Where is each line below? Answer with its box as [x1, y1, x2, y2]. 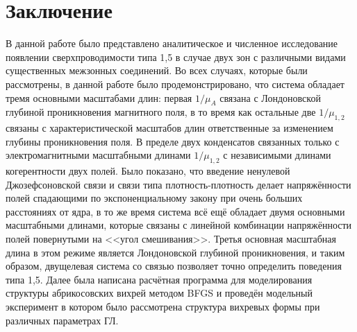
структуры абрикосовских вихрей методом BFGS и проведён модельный [6, 286, 313, 300]
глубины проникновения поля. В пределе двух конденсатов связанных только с [6, 134, 340, 148]
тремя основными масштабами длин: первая [6, 90, 192, 105]
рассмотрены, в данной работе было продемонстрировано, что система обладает [6, 76, 344, 91]
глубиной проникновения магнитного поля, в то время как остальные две [6, 105, 316, 119]
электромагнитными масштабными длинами [6, 148, 191, 162]
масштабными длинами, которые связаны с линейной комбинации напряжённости [6, 218, 352, 232]
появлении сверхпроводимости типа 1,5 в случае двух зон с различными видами [6, 49, 346, 64]
